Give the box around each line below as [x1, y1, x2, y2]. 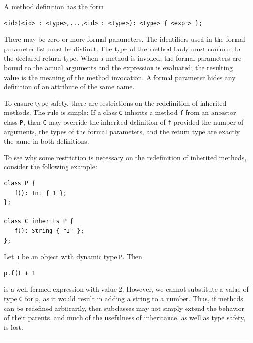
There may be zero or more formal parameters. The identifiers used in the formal [4, 34, 245, 44]
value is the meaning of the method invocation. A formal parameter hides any [4, 72, 236, 82]
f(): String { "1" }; [14, 228, 84, 234]
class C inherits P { [4, 218, 74, 225]
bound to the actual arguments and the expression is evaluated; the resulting [4, 62, 233, 72]
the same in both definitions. [4, 136, 89, 146]
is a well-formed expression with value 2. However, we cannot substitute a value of [4, 284, 249, 294]
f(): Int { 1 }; [14, 189, 67, 196]
